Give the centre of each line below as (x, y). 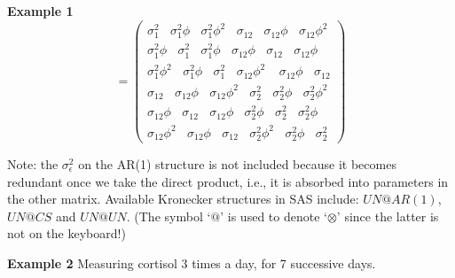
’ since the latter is (388, 216)
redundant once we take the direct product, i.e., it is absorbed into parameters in (228, 181)
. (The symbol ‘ (169, 216)
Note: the (33, 163)
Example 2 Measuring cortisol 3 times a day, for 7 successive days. (192, 263)
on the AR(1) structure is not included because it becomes (237, 163)
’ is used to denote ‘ (274, 216)
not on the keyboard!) (67, 233)
